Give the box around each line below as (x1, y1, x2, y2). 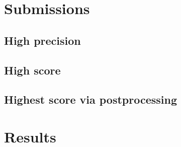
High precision (4, 32, 81, 48)
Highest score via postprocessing (4, 92, 177, 107)
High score (4, 62, 61, 78)
